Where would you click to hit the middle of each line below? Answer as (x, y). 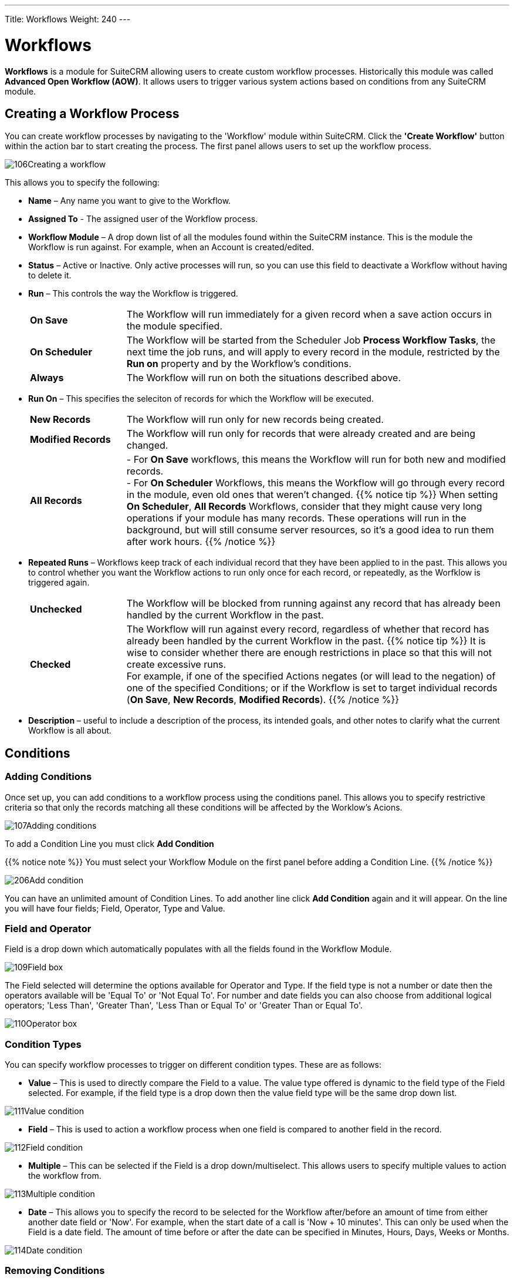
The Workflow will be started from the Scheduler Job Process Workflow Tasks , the (311, 340)
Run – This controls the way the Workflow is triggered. (133, 294)
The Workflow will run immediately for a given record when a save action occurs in (309, 315)
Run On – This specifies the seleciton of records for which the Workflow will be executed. (201, 399)
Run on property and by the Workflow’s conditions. (239, 364)
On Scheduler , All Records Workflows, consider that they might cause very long (304, 507)
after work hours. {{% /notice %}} (201, 542)
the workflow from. (65, 1176)
